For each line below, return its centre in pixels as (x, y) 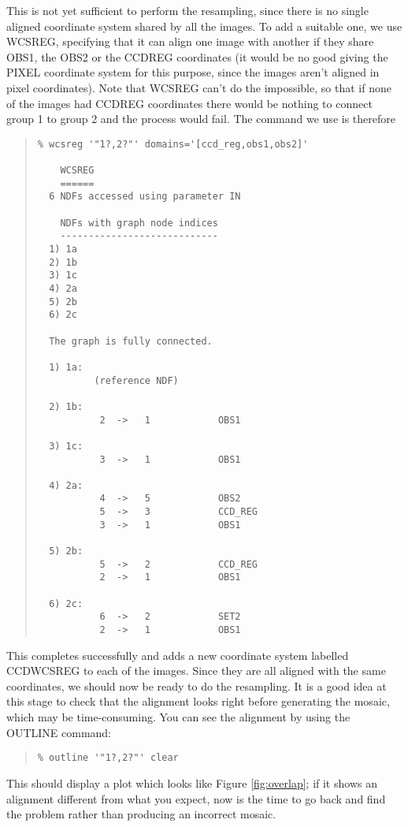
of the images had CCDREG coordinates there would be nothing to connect (189, 103)
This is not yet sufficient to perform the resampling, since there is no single (187, 10)
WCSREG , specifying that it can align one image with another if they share (190, 41)
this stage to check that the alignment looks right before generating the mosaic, (198, 701)
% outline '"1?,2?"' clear (108, 758)
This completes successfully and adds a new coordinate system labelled (178, 655)
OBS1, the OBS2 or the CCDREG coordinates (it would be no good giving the (197, 56)
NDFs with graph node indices (139, 223)
